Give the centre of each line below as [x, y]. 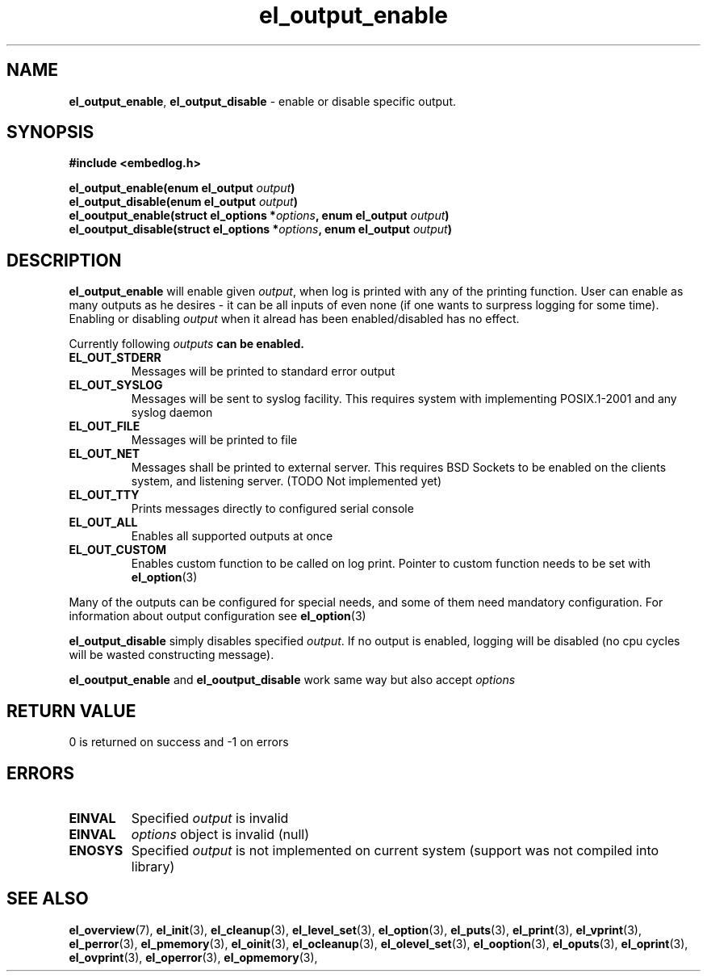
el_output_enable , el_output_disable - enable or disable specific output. [263, 101]
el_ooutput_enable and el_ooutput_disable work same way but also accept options [292, 680]
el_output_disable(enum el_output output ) [183, 202]
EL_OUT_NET [105, 454]
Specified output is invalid [210, 818]
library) [153, 866]
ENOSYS [96, 850]
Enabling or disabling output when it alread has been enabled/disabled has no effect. [294, 319]
